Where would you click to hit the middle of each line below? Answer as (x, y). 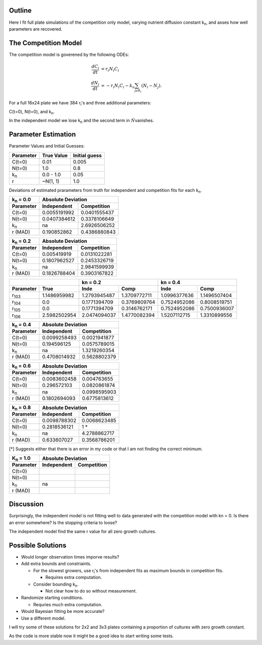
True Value (55, 155)
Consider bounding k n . (56, 585)
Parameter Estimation (42, 134)
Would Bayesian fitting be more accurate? (63, 611)
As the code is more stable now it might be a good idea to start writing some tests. (91, 636)
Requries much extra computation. (68, 604)
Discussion (26, 504)
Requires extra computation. (74, 577)
